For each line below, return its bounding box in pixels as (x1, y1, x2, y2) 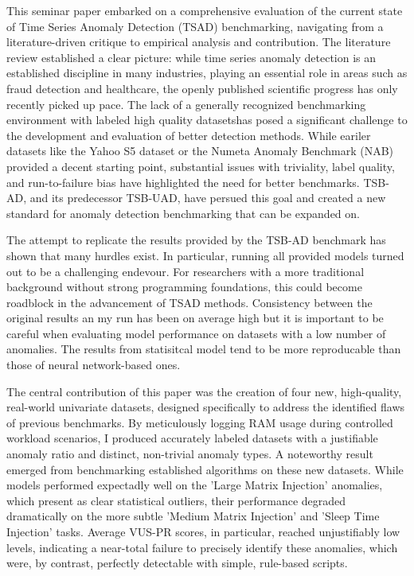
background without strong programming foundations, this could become (6, 278, 362, 295)
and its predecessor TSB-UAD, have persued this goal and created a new (29, 189, 386, 206)
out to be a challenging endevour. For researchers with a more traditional (6, 263, 365, 279)
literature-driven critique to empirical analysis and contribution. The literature (6, 33, 391, 50)
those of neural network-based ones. (6, 356, 181, 373)
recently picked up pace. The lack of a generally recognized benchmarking (6, 95, 366, 112)
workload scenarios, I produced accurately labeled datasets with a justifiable (6, 430, 378, 446)
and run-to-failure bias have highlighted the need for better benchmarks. (6, 173, 360, 190)
